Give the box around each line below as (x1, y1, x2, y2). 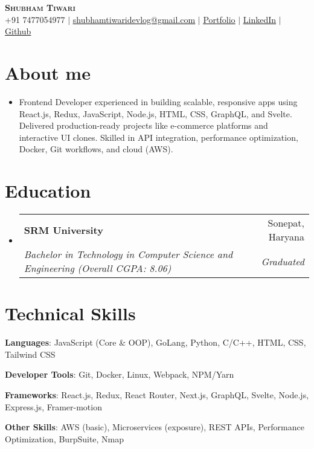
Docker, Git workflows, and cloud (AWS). (19, 143, 173, 155)
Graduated (261, 254, 304, 268)
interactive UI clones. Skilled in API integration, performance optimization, (19, 131, 298, 143)
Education (5, 178, 91, 203)
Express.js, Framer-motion (5, 400, 102, 413)
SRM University (24, 222, 103, 237)
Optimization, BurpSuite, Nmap (5, 432, 124, 445)
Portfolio (203, 13, 235, 25)
